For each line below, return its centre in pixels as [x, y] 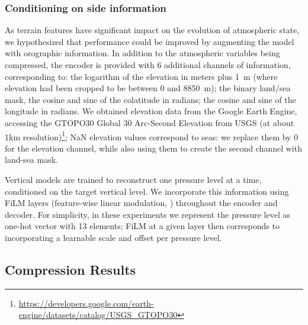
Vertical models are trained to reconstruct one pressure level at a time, [133, 179]
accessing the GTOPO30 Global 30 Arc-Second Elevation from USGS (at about [150, 122]
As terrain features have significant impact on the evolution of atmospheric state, [152, 30]
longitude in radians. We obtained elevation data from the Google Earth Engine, [151, 111]
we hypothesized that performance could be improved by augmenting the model [150, 41]
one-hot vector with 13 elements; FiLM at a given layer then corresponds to [142, 226]
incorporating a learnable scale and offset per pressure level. [113, 237]
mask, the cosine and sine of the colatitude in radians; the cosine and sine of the [150, 99]
